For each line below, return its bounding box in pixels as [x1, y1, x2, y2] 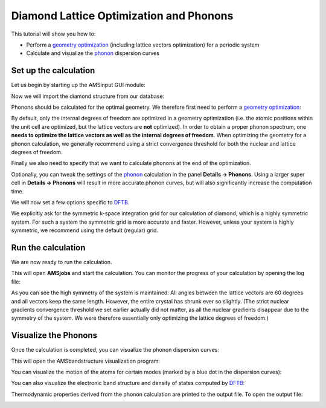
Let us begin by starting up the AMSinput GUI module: [11, 82, 146, 89]
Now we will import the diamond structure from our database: [11, 92, 165, 100]
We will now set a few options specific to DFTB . [11, 198, 130, 206]
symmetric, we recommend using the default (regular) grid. [11, 227, 159, 234]
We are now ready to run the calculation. [11, 259, 112, 265]
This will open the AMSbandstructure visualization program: [11, 357, 160, 364]
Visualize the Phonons [11, 330, 98, 341]
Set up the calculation [11, 65, 95, 76]
